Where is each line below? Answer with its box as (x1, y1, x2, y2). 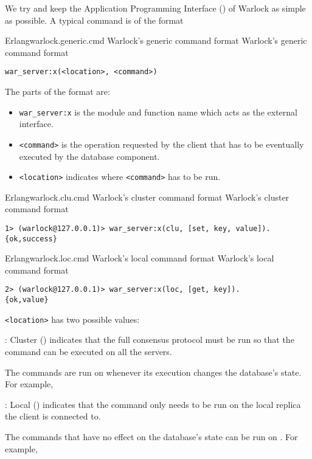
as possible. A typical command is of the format (5, 13, 184, 26)
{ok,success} (5, 234, 57, 243)
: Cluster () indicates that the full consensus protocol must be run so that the (5, 333, 294, 346)
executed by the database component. (19, 150, 160, 162)
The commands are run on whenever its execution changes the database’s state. (5, 365, 302, 378)
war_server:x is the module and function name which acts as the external (19, 105, 297, 118)
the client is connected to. (5, 410, 101, 423)
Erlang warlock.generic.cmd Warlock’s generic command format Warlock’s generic (5, 34, 307, 47)
